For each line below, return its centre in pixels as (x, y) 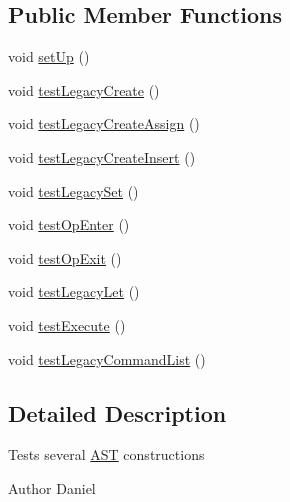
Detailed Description (117, 412)
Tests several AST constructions (106, 454)
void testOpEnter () (69, 224)
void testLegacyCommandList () (107, 358)
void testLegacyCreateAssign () (104, 123)
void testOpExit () (65, 257)
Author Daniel (52, 487)
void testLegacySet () (73, 190)
